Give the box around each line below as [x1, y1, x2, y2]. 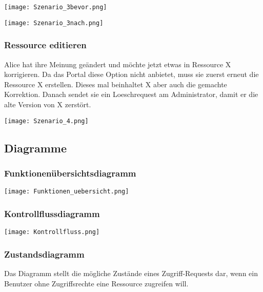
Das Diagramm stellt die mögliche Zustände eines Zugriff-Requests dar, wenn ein [4, 267, 258, 278]
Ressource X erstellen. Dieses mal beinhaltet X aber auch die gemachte [4, 79, 227, 89]
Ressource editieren [4, 38, 87, 51]
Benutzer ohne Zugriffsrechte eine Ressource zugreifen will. [4, 278, 189, 288]
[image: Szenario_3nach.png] [4, 19, 104, 27]
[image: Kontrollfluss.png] [4, 228, 100, 236]
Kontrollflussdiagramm [4, 207, 100, 220]
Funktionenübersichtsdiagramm [4, 166, 136, 179]
